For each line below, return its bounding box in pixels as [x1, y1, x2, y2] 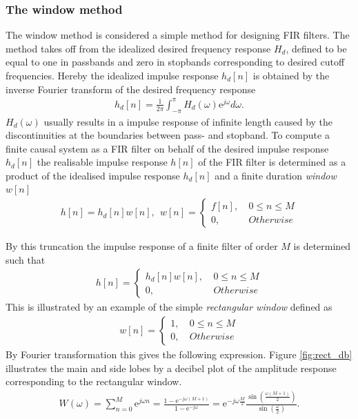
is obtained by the [252, 68, 330, 82]
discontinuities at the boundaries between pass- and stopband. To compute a [6, 128, 330, 142]
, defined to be [286, 41, 347, 55]
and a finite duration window [215, 168, 337, 182]
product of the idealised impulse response [6, 168, 180, 182]
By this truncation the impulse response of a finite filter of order [6, 239, 278, 253]
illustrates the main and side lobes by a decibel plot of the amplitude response [6, 360, 337, 375]
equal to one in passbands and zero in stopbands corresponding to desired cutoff [6, 55, 345, 69]
